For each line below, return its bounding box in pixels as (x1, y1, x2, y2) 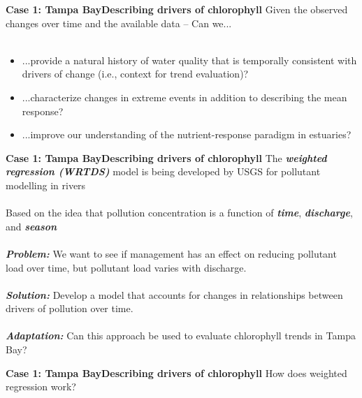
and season (6, 219, 57, 233)
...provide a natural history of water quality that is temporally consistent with (22, 52, 357, 67)
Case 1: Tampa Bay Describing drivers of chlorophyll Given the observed (6, 2, 348, 16)
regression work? (6, 379, 76, 394)
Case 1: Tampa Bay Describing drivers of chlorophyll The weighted (6, 150, 327, 165)
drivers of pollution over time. (6, 301, 133, 316)
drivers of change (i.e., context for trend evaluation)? (22, 66, 249, 81)
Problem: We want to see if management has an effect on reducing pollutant (6, 246, 337, 260)
